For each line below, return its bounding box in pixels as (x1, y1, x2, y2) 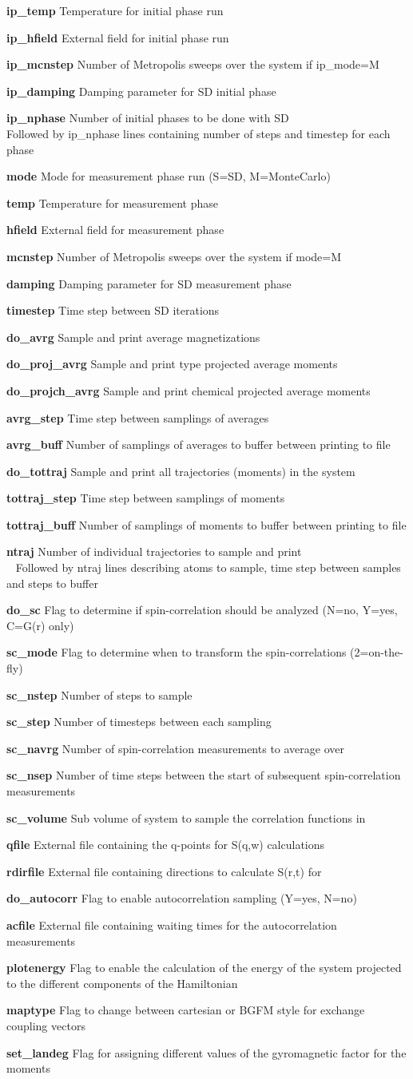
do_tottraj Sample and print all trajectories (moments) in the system (6, 462, 355, 479)
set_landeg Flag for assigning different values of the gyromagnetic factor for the (6, 1044, 407, 1061)
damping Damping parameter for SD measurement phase (6, 275, 292, 292)
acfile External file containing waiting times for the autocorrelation (6, 916, 337, 933)
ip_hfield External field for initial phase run (6, 29, 229, 46)
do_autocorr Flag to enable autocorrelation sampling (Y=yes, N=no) (6, 890, 357, 906)
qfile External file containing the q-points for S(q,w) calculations (6, 836, 325, 853)
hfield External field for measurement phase (6, 221, 224, 238)
